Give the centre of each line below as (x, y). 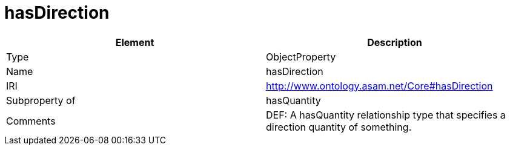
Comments (31, 121)
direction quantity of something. (339, 127)
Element (135, 42)
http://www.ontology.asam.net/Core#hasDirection (379, 86)
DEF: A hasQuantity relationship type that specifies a (386, 115)
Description (395, 42)
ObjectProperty (301, 57)
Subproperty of (41, 100)
